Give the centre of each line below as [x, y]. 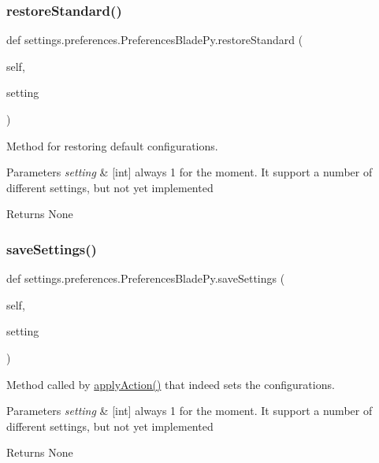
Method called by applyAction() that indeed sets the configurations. [171, 384]
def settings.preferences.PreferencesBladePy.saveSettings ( [146, 278]
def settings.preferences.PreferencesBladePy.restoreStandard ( [155, 40]
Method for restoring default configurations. [112, 145]
